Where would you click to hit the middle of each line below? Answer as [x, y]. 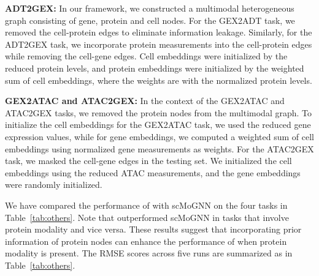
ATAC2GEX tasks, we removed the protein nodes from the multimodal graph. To [159, 112]
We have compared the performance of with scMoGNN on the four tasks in [146, 205]
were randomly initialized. [54, 185]
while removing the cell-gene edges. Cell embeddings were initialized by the [146, 56]
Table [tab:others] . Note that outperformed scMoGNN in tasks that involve [147, 217]
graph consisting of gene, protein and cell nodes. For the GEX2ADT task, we [150, 20]
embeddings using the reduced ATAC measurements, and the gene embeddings [153, 172]
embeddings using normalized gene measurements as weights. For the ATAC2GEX [159, 148]
